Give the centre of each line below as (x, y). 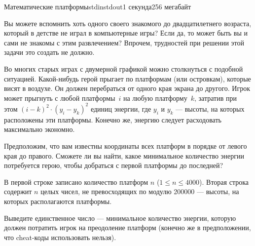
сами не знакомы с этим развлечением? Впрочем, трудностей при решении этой (124, 42)
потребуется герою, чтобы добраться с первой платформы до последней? (114, 165)
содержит (18, 191)
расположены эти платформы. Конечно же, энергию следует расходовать (113, 119)
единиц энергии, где (121, 108)
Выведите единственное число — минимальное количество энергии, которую (120, 218)
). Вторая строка (224, 182)
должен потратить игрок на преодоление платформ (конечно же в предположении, (127, 227)
